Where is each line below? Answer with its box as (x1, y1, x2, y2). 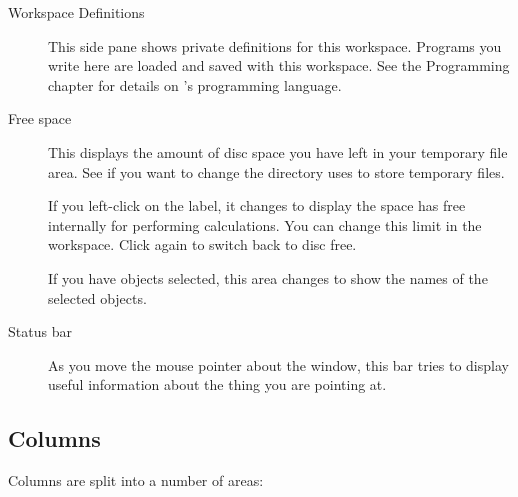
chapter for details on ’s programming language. (48, 74, 342, 95)
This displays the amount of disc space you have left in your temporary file (48, 141, 508, 162)
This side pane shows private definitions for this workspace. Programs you (48, 35, 502, 56)
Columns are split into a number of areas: (8, 470, 264, 491)
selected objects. (48, 287, 147, 308)
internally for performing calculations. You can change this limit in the (48, 214, 482, 235)
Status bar (8, 321, 72, 342)
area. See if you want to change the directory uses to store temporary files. (48, 161, 505, 182)
